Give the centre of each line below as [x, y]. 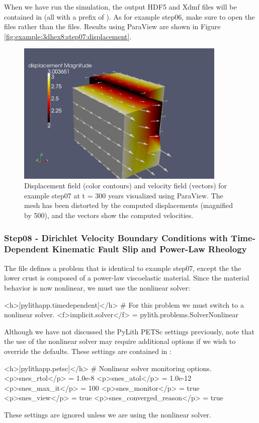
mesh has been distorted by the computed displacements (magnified [128, 205]
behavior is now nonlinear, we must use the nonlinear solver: [97, 287]
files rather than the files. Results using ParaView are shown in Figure [112, 26]
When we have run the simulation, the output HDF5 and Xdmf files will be [120, 7]
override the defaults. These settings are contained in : [88, 351]
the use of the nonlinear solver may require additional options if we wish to [120, 341]
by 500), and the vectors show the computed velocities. [109, 215]
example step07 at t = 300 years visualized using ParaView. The [124, 195]
